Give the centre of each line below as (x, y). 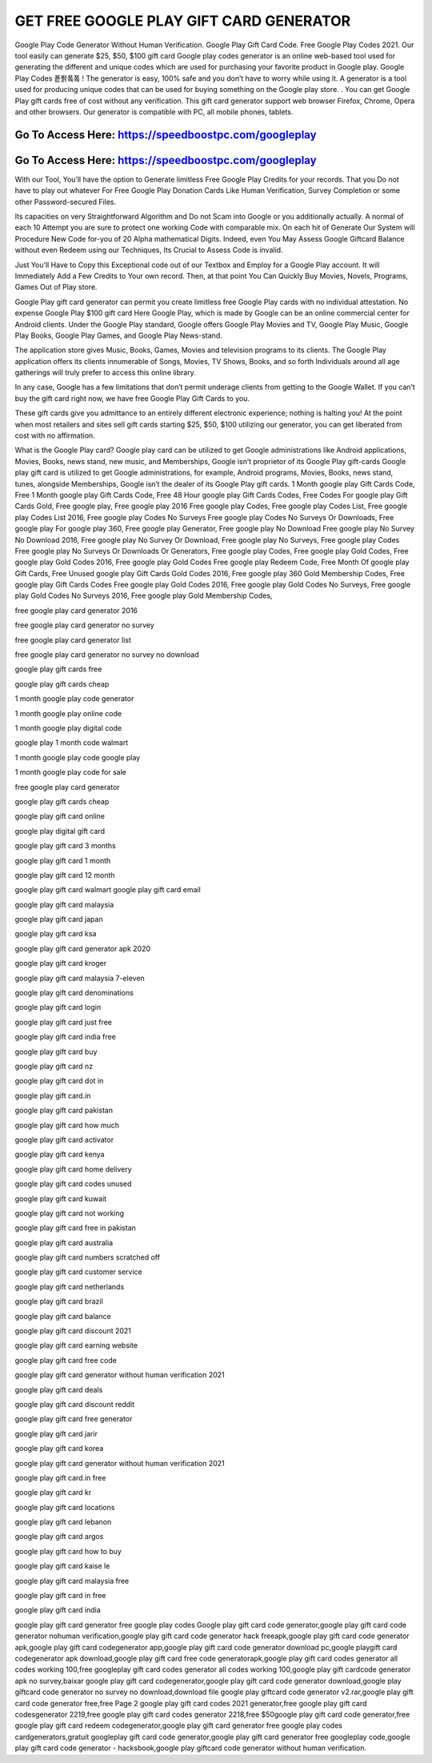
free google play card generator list (73, 639)
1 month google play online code (68, 713)
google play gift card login (58, 1008)
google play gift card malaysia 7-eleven (80, 978)
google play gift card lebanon (63, 1522)
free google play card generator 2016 (76, 610)
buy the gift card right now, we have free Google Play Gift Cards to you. (132, 398)
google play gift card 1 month (63, 860)
